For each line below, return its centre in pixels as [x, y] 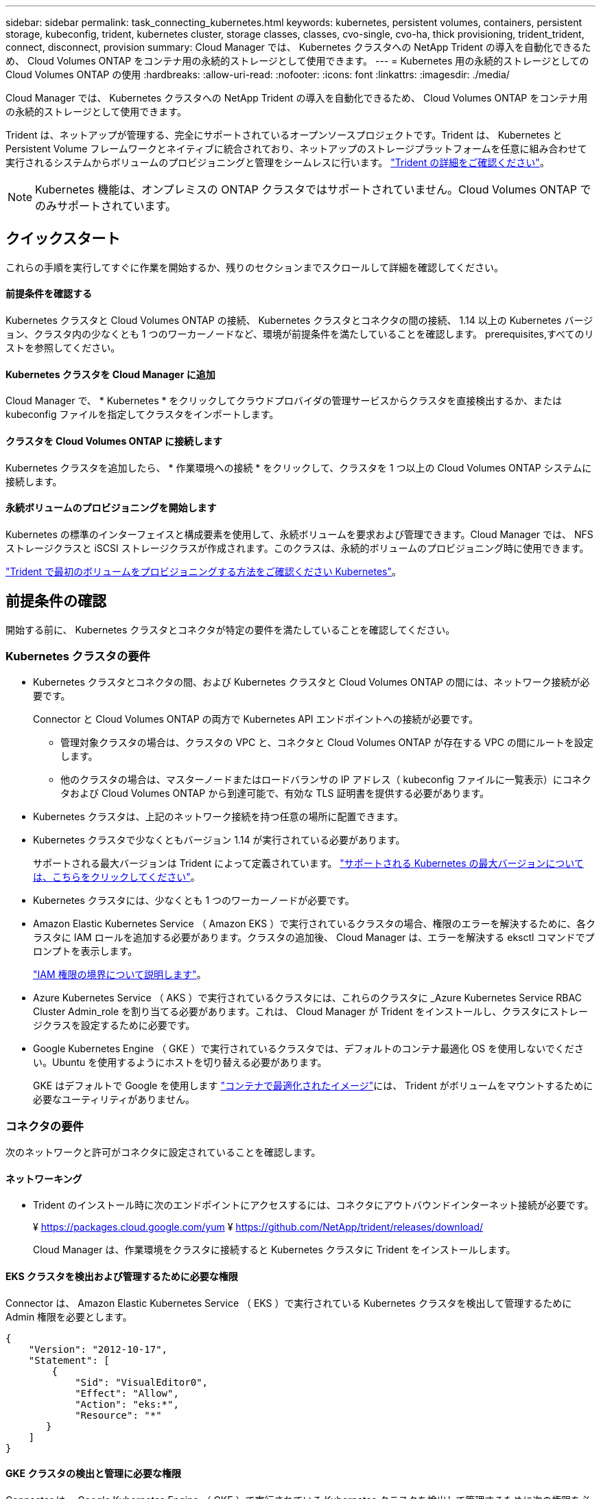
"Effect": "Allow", [127, 1393]
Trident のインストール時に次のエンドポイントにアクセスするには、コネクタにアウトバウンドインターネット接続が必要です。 [314, 1205]
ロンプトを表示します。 [85, 951]
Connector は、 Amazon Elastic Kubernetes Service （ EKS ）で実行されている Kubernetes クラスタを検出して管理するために [289, 1303]
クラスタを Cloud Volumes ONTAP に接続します [114, 441]
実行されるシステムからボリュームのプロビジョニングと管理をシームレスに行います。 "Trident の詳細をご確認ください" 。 [278, 162]
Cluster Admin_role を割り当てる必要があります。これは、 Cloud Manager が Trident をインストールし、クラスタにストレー [310, 1012]
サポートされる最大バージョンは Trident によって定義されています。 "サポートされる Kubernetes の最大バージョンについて [308, 863]
